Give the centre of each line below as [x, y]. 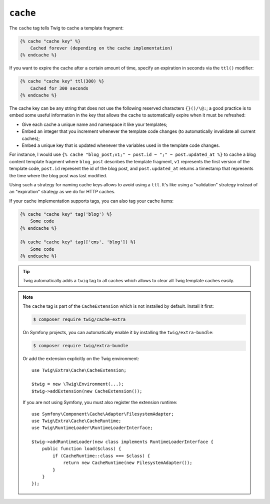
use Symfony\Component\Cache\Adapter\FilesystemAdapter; [103, 414]
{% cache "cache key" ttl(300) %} [62, 81]
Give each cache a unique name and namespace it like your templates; [94, 124]
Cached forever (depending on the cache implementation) [101, 48]
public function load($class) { [81, 449]
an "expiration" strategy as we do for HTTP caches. [62, 192]
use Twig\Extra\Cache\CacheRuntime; [76, 421]
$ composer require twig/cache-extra [79, 319]
